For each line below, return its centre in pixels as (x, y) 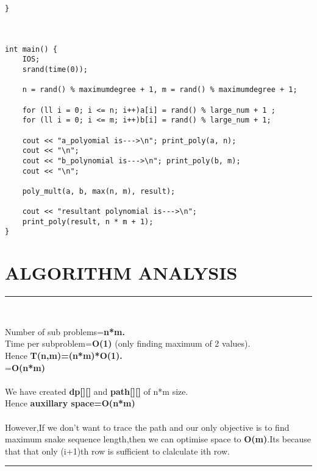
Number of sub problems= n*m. (65, 331)
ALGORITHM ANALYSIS (121, 273)
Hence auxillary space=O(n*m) (70, 403)
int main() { (31, 49)
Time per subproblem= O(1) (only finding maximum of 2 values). (128, 343)
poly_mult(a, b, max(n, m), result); (99, 191)
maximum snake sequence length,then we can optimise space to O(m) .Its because (158, 439)
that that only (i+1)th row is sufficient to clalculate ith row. (117, 451)
